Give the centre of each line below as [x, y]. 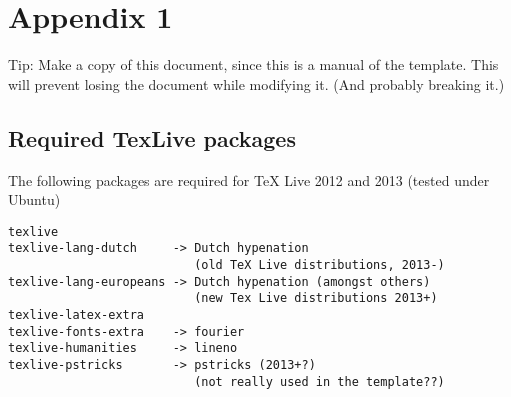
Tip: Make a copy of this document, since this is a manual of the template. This [253, 64]
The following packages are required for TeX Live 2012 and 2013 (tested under [249, 179]
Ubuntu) [34, 199]
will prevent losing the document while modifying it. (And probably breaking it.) [256, 83]
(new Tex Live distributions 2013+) [316, 298]
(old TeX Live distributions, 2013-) [319, 265]
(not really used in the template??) [319, 381]
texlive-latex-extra [76, 314]
